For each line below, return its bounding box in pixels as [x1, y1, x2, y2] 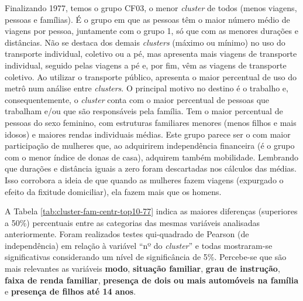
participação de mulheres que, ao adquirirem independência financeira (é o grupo [5, 139, 295, 152]
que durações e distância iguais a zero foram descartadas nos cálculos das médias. [5, 162, 297, 175]
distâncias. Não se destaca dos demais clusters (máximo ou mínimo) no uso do [5, 36, 285, 48]
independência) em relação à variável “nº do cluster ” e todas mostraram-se [5, 239, 273, 251]
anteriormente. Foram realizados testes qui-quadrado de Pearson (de [5, 228, 249, 240]
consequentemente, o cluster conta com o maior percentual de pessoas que [5, 93, 270, 105]
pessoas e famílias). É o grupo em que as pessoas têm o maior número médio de [5, 13, 290, 25]
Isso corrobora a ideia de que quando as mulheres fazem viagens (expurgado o [5, 173, 284, 186]
